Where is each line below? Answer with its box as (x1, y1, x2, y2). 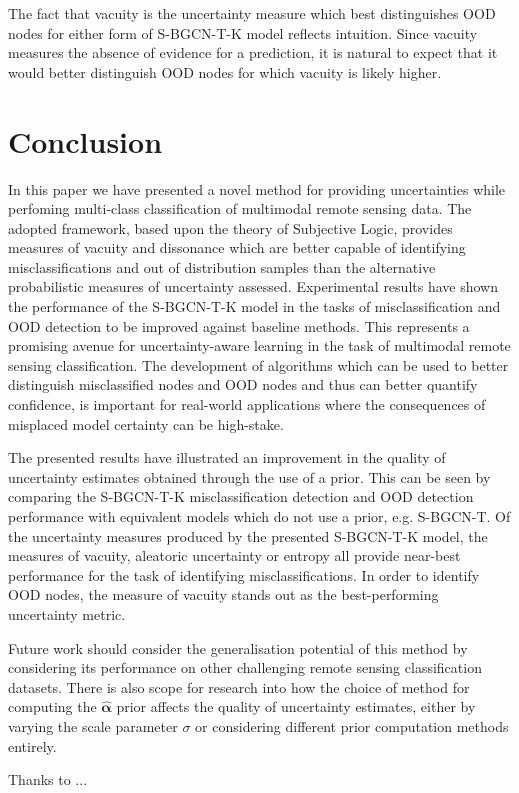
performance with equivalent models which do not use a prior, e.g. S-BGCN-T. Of (8, 506, 511, 526)
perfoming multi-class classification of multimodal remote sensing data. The (8, 198, 472, 219)
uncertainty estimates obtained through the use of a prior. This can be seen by (8, 466, 491, 487)
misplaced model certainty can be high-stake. (8, 413, 284, 434)
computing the (8, 696, 97, 717)
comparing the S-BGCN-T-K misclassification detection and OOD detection (8, 486, 474, 507)
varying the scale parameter (8, 715, 178, 736)
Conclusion (8, 120, 163, 161)
